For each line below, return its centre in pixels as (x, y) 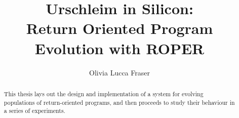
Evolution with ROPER (119, 48)
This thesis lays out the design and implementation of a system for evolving (104, 93)
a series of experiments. (34, 111)
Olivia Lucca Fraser (119, 72)
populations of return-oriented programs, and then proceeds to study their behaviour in (119, 102)
